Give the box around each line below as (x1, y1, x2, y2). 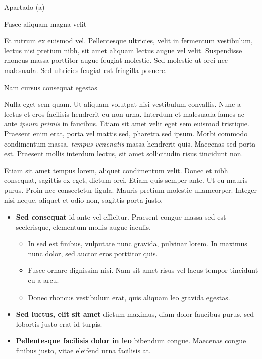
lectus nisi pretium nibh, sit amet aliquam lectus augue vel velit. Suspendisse (4, 45, 242, 55)
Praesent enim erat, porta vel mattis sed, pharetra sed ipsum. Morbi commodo (4, 128, 248, 138)
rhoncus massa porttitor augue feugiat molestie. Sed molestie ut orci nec (4, 55, 228, 65)
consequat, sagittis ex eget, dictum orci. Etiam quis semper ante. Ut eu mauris (4, 175, 248, 185)
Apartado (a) (4, 2, 45, 12)
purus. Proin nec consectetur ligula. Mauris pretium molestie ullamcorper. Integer (4, 184, 257, 195)
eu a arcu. (28, 275, 59, 285)
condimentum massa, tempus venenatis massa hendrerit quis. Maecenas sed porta (4, 138, 256, 149)
